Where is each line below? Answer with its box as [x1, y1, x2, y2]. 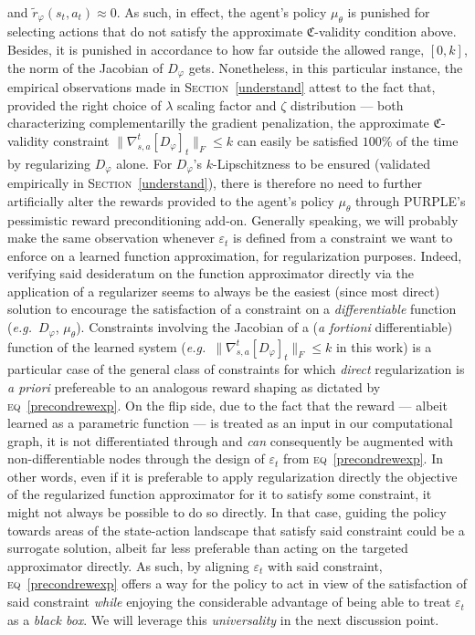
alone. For [116, 153, 173, 172]
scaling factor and [176, 95, 277, 114]
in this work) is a [335, 337, 432, 356]
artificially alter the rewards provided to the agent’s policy [7, 191, 334, 210]
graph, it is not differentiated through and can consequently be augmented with [7, 431, 454, 450]
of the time [396, 130, 459, 150]
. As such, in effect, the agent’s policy [116, 3, 327, 21]
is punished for [347, 3, 430, 21]
